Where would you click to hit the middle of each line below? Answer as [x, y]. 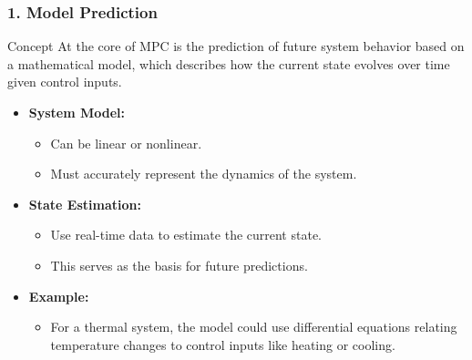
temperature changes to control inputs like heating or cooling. [223, 344]
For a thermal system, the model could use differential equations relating [254, 327]
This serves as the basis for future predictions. [179, 265]
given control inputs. [65, 82]
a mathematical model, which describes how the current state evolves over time [229, 63]
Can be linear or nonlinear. [126, 143]
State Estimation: [85, 204]
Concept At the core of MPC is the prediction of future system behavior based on [236, 46]
